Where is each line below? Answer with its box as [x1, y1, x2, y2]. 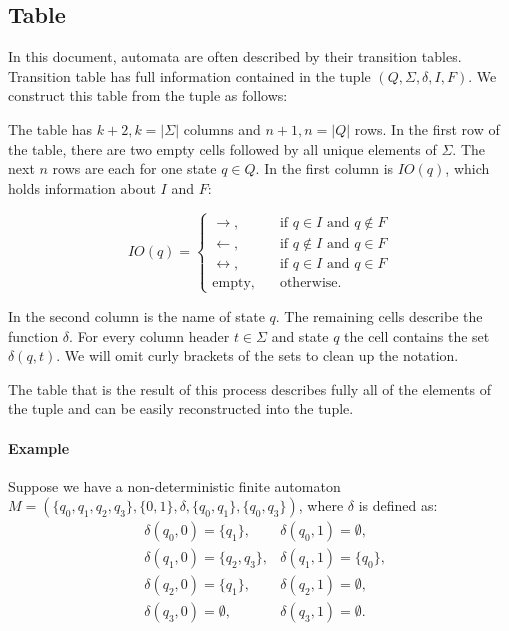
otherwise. [279, 275, 342, 290]
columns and [183, 118, 261, 139]
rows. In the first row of [354, 118, 500, 139]
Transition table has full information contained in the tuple [8, 65, 371, 86]
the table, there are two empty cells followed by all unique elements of [8, 138, 437, 159]
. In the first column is [255, 158, 394, 179]
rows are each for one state [52, 158, 217, 179]
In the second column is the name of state [8, 305, 265, 326]
